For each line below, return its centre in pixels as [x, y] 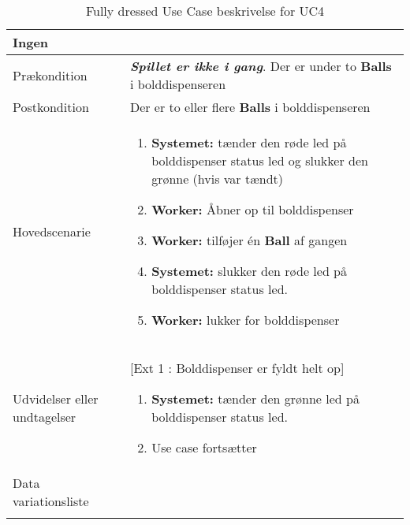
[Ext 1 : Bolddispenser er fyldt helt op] [237, 368]
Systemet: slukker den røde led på [250, 271]
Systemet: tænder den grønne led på [255, 398]
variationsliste [51, 501]
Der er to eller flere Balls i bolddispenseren [250, 107]
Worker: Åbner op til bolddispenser [253, 209]
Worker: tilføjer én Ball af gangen [250, 240]
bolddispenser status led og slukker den [260, 160]
